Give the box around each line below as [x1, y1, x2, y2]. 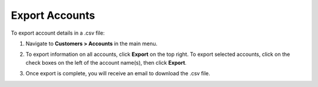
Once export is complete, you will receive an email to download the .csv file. [25, 70, 210, 77]
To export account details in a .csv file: [11, 29, 105, 36]
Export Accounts [11, 9, 95, 22]
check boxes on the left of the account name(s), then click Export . [25, 59, 187, 66]
